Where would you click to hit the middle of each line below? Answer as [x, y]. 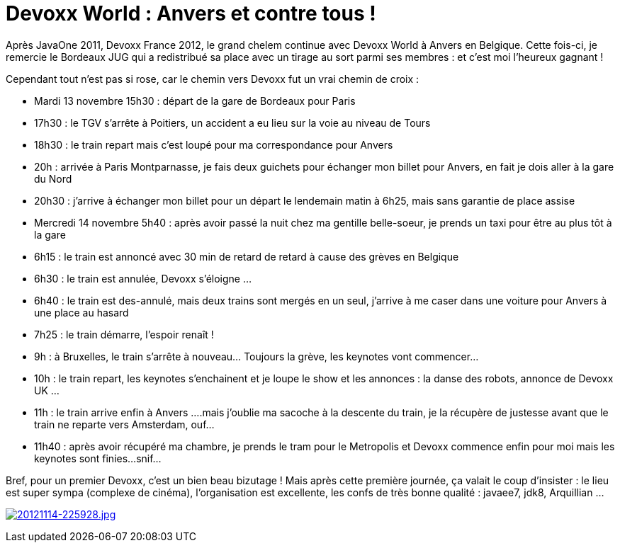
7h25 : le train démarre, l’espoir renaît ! [124, 334]
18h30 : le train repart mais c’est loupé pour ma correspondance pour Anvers [214, 144]
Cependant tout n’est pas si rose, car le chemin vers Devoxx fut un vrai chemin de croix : [213, 79]
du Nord [53, 178]
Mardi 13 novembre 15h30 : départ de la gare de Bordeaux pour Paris [195, 101]
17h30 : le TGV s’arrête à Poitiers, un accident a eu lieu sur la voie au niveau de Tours [232, 122]
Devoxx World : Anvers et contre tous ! [191, 13]
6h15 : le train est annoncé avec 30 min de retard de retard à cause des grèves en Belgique [247, 256]
